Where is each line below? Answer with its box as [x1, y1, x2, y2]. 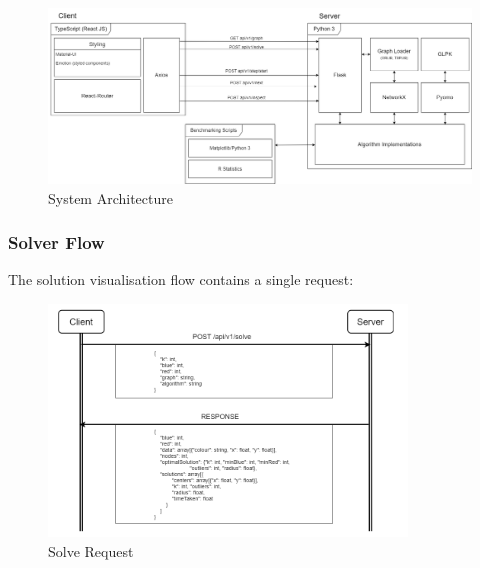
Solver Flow [8, 230, 105, 255]
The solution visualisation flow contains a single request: [8, 269, 354, 290]
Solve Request [48, 540, 134, 561]
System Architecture [48, 187, 173, 208]
